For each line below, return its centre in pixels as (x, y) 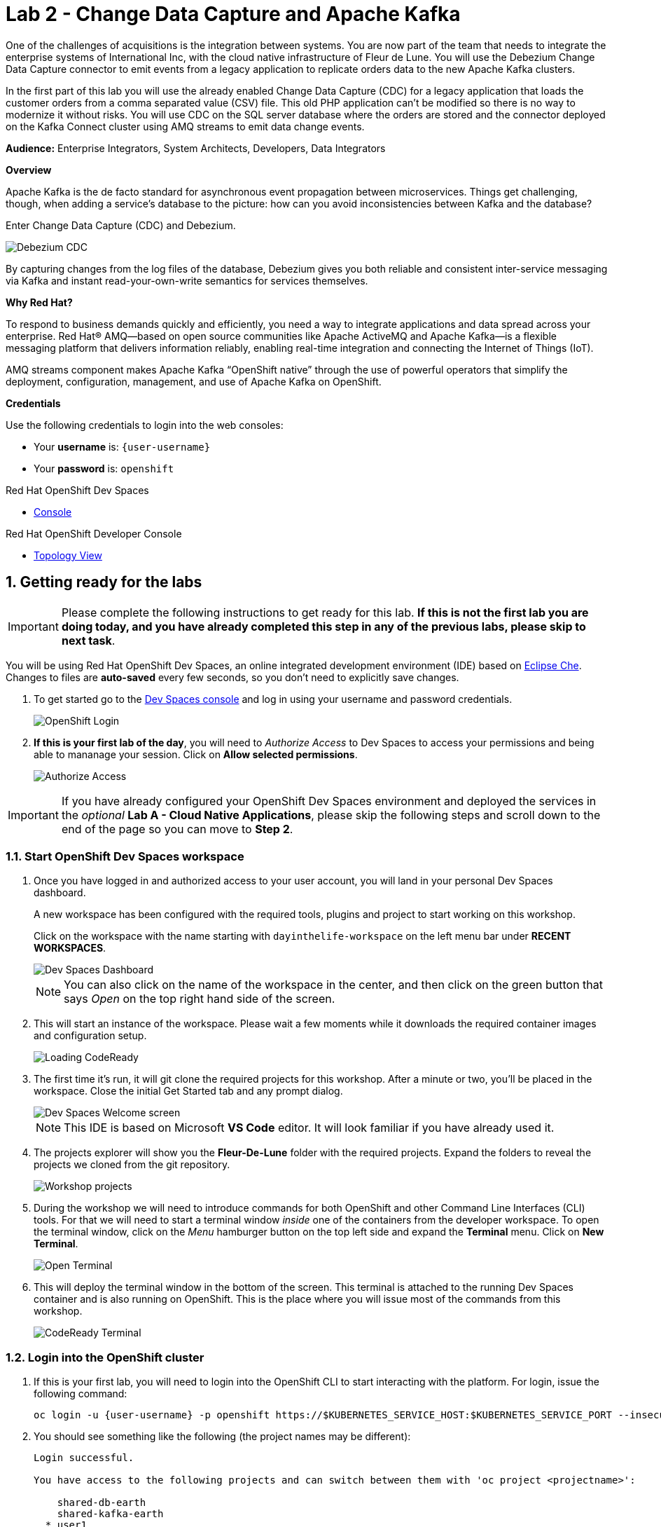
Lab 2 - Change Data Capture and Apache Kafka (233, 14)
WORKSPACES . (70, 948)
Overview (29, 170)
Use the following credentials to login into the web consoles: (145, 425)
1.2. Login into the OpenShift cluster (105, 1357)
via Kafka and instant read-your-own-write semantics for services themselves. (187, 280)
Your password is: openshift (104, 468)
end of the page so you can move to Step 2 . (177, 829)
